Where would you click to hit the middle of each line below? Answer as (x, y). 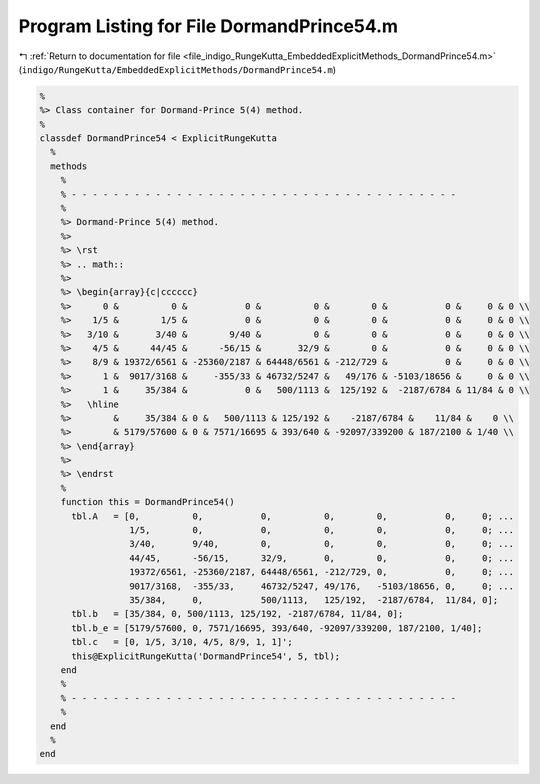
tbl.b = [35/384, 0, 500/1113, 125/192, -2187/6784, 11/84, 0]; (237, 614)
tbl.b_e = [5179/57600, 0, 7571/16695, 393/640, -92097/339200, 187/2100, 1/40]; (277, 628)
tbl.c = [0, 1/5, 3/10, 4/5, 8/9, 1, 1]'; (182, 642)
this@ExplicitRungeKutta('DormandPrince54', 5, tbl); (206, 656)
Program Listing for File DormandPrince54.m (208, 26)
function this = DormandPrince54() (147, 502)
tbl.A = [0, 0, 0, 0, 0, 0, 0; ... (293, 516)
